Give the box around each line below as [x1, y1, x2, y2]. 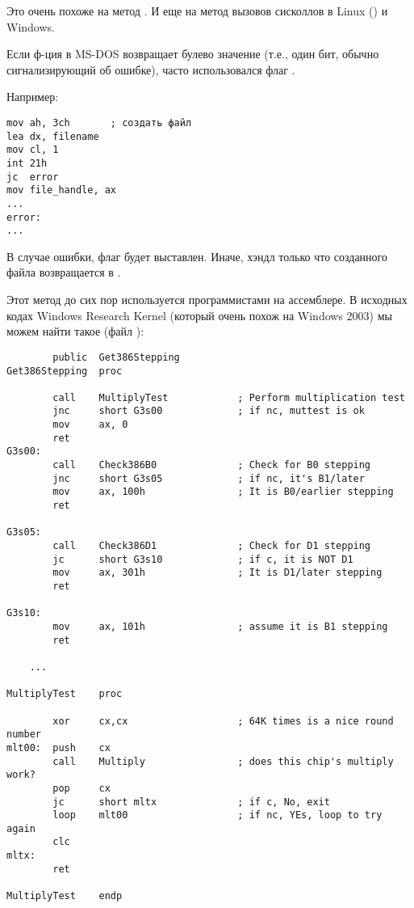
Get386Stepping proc [6, 365, 123, 377]
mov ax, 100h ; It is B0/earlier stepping [52, 486, 394, 498]
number [6, 729, 41, 741]
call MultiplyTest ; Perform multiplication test [52, 391, 405, 403]
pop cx [52, 782, 111, 794]
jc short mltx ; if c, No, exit [52, 796, 330, 808]
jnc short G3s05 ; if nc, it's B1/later [52, 472, 365, 484]
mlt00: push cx [6, 741, 111, 754]
